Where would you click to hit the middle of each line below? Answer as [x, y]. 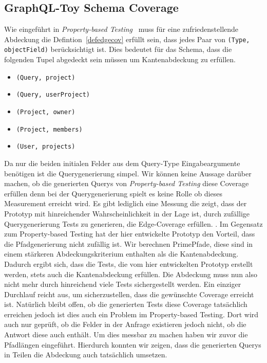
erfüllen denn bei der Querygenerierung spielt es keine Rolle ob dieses [113, 193]
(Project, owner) [46, 112]
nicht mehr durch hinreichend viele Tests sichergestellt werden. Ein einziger [123, 284]
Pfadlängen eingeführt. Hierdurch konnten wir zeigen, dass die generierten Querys [133, 344]
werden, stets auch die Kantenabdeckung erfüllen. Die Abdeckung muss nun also [131, 274]
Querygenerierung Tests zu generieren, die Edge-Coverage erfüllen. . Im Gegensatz [133, 223]
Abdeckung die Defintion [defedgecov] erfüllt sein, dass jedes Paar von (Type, [127, 39]
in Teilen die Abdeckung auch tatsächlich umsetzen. [86, 355]
